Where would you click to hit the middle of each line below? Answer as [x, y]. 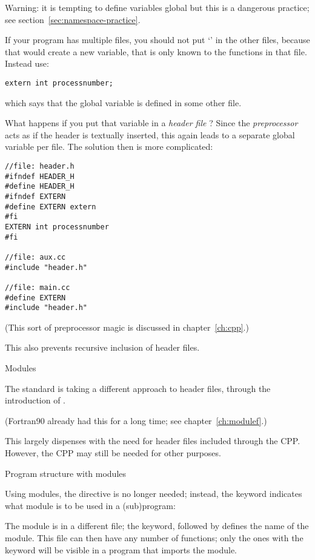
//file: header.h [40, 166]
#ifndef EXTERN [35, 196]
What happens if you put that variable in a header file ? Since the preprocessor [151, 123]
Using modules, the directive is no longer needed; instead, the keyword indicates [154, 494]
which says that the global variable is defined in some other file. [123, 102]
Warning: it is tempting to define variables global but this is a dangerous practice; [157, 7]
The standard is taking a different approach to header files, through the [138, 388]
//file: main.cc [38, 287]
